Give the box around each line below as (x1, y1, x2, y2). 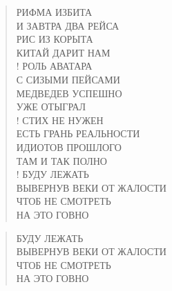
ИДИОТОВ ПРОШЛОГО (16, 139, 122, 154)
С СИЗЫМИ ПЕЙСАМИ (16, 72, 120, 86)
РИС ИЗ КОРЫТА (16, 32, 93, 46)
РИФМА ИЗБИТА (16, 5, 93, 19)
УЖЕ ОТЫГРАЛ (16, 99, 86, 114)
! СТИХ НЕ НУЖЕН (16, 112, 104, 127)
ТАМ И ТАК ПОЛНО (16, 153, 107, 168)
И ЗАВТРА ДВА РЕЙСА (16, 18, 120, 32)
